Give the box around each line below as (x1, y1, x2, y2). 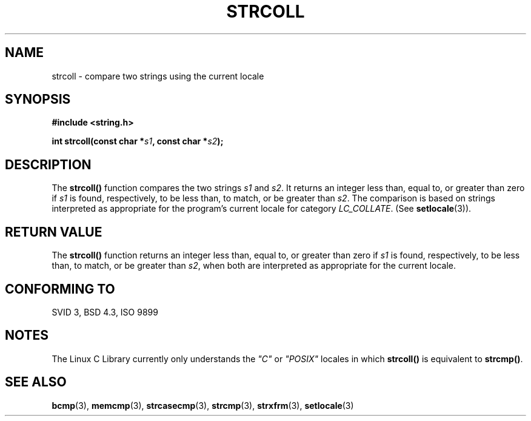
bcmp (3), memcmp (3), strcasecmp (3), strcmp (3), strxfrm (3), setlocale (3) (52, 400, 354, 411)
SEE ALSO (5, 374, 67, 390)
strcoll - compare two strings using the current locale (52, 70, 264, 81)
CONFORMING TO (5, 281, 115, 297)
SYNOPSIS (5, 92, 71, 107)
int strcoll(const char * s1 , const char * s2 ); (52, 136, 224, 147)
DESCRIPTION (5, 157, 92, 172)
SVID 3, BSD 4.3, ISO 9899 (52, 306, 158, 317)
